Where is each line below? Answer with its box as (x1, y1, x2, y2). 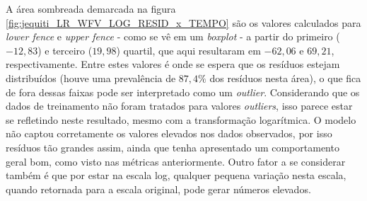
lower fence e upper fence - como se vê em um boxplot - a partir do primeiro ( (6, 29, 340, 44)
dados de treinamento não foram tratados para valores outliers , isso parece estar (6, 98, 353, 113)
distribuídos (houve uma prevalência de (6, 70, 176, 85)
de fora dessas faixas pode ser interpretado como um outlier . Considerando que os (6, 84, 360, 99)
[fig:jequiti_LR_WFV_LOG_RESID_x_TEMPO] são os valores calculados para (6, 15, 361, 30)
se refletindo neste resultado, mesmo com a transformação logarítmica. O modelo (6, 112, 356, 127)
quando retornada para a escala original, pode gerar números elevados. (6, 181, 311, 196)
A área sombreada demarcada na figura (6, 1, 176, 16)
